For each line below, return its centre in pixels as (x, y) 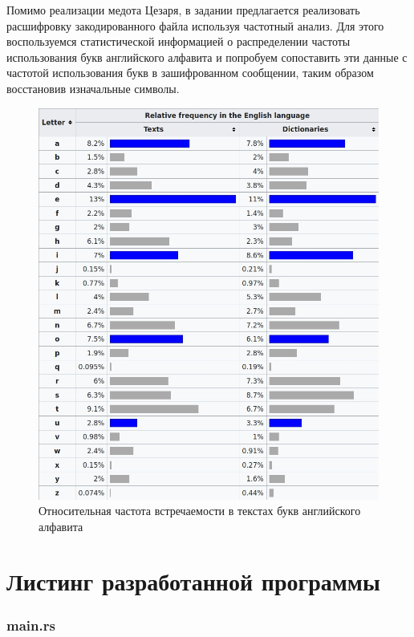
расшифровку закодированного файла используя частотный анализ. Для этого (195, 25)
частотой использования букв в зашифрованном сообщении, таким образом (190, 73)
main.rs (31, 625)
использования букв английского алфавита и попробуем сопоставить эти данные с (207, 57)
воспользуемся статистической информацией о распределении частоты (179, 41)
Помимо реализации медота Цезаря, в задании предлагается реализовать (183, 10)
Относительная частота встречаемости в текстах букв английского (200, 511)
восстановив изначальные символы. (93, 88)
